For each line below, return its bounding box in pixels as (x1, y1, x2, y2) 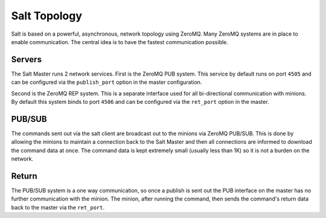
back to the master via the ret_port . (11, 204, 105, 211)
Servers (11, 54, 42, 65)
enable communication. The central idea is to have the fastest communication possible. (11, 38, 229, 45)
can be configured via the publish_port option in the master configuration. (11, 79, 202, 86)
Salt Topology (11, 9, 83, 22)
